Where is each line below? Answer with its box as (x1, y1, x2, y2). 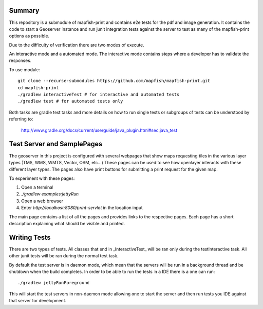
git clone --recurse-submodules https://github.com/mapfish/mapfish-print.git (18, 78, 210, 84)
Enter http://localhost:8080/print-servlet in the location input (21, 205, 143, 211)
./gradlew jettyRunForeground (18, 280, 90, 286)
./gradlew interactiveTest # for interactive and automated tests (18, 92, 180, 97)
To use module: (9, 66, 40, 73)
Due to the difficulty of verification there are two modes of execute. (9, 42, 145, 48)
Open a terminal (21, 184, 54, 190)
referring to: (9, 116, 34, 122)
